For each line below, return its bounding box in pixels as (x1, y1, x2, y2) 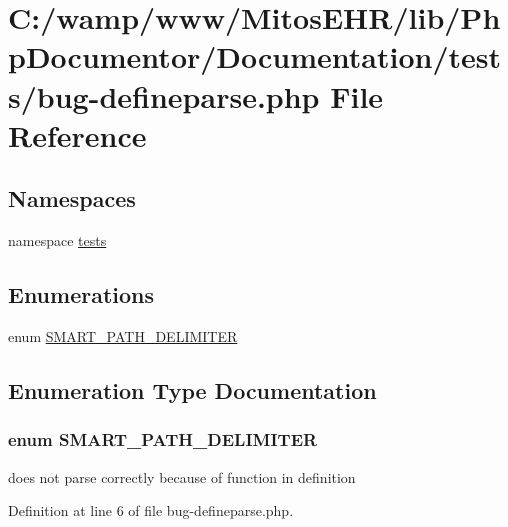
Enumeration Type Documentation (8, 374, 377, 405)
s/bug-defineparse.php (8, 75, 320, 116)
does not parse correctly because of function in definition (8, 466, 356, 487)
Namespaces (8, 183, 136, 214)
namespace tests (8, 230, 107, 251)
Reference (8, 114, 147, 155)
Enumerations (8, 279, 155, 310)
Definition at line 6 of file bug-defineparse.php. (8, 500, 294, 521)
